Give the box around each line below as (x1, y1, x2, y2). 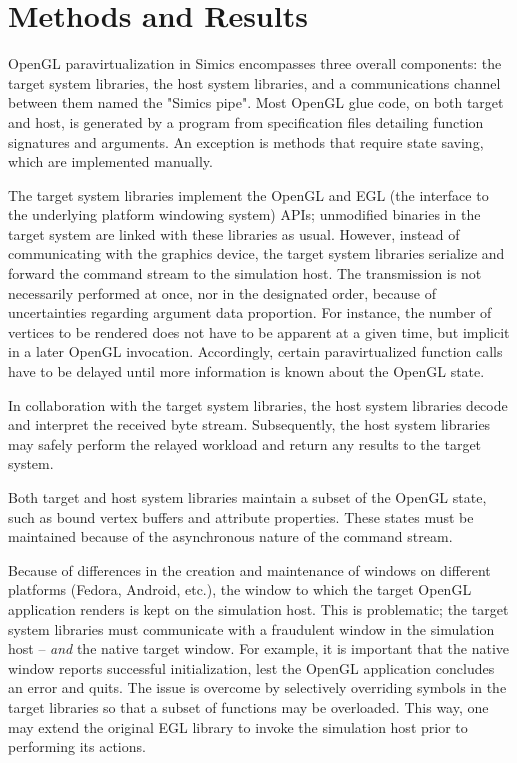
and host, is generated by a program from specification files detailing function (8, 111, 484, 132)
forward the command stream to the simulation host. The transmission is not (8, 263, 482, 284)
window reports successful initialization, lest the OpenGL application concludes (8, 657, 495, 678)
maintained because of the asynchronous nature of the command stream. (8, 526, 453, 547)
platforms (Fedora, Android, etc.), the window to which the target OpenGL (8, 579, 472, 600)
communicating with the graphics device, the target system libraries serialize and (8, 243, 505, 264)
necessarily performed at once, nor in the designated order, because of (8, 282, 436, 303)
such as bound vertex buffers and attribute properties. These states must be (8, 506, 474, 527)
